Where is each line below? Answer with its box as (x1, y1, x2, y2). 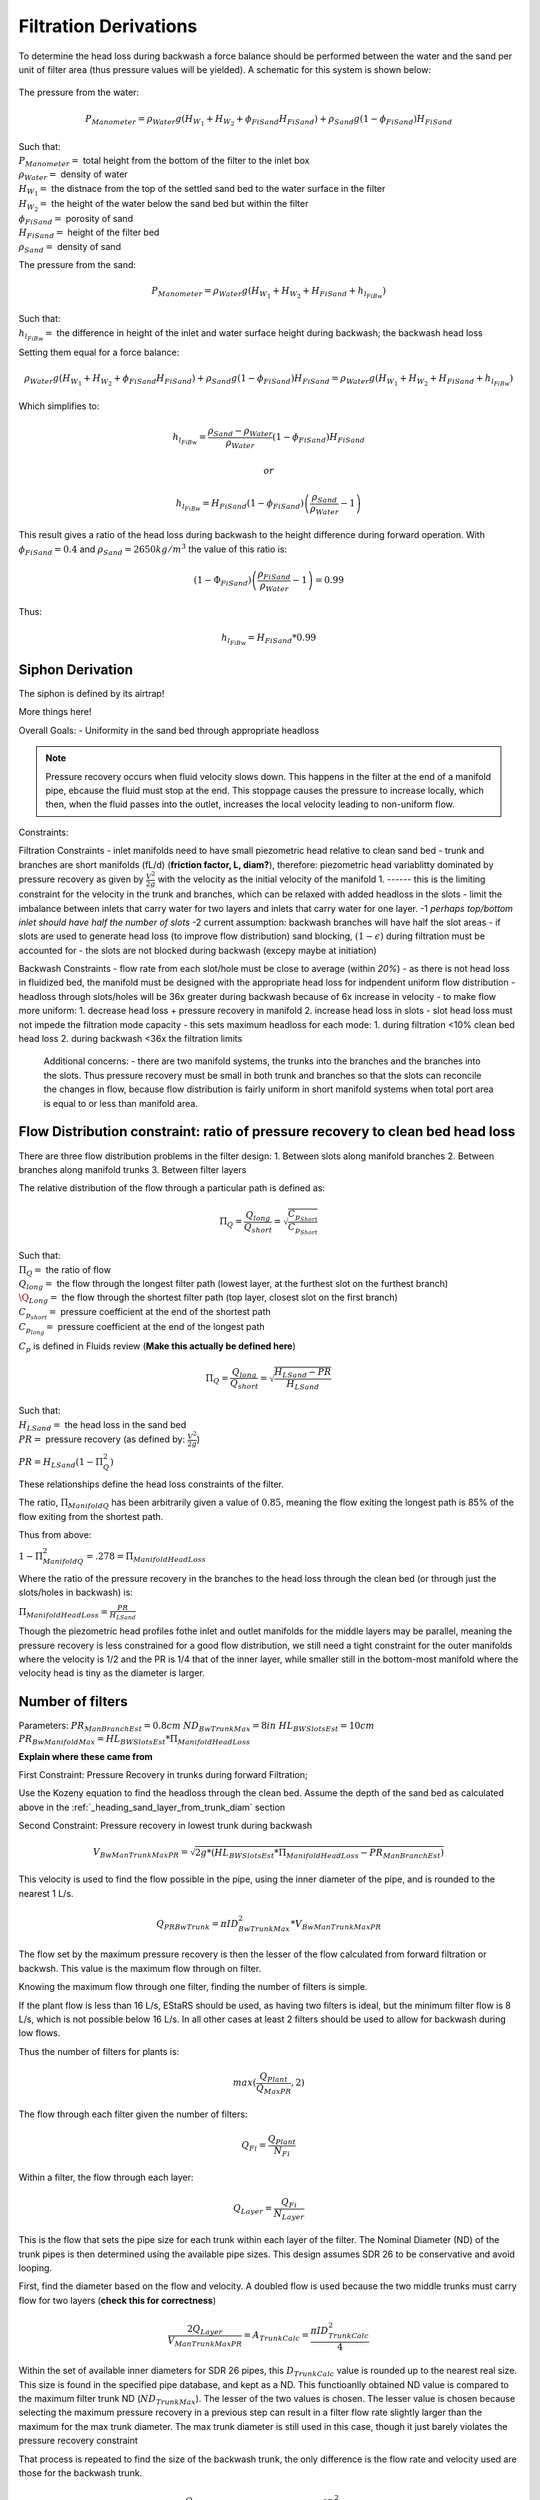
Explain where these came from (18, 1750, 154, 1762)
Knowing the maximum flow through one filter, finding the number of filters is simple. (18, 1981, 368, 1993)
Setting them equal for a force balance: (18, 346, 180, 358)
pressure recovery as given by (18, 873, 144, 885)
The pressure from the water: (18, 86, 140, 99)
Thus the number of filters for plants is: (18, 2045, 180, 2057)
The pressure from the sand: (18, 259, 137, 271)
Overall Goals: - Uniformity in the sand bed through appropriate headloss (18, 724, 320, 736)
